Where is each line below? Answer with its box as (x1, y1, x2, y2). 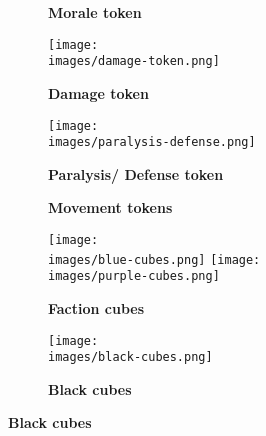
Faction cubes (48, 297, 145, 318)
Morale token (48, 2, 142, 22)
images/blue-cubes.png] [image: (48, 252, 261, 267)
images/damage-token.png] (48, 54, 220, 69)
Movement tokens (48, 197, 173, 218)
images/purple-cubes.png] (48, 269, 220, 284)
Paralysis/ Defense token (48, 163, 224, 184)
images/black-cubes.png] (48, 350, 213, 365)
